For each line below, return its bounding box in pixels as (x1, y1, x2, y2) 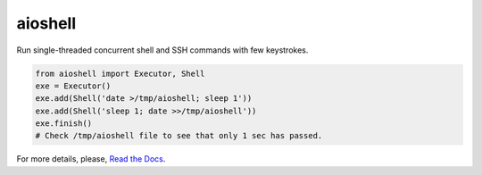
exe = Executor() (35, 80, 112, 91)
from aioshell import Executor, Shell (35, 68, 205, 79)
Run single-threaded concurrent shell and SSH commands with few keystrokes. (16, 45, 309, 55)
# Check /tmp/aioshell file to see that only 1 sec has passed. (35, 130, 323, 141)
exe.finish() (35, 119, 93, 129)
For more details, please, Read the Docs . (16, 154, 166, 164)
